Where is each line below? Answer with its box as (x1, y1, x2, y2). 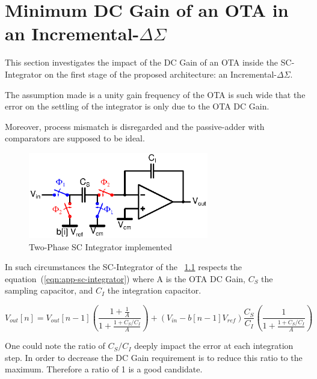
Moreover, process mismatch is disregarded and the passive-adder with (5, 120, 265, 132)
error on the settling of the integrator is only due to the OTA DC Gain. (5, 100, 269, 112)
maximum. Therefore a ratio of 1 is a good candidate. (5, 363, 203, 375)
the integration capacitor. (107, 284, 202, 297)
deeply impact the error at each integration (134, 339, 294, 352)
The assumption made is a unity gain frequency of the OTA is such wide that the (5, 88, 306, 100)
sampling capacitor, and (5, 284, 93, 297)
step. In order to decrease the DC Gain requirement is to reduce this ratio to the (5, 351, 303, 363)
